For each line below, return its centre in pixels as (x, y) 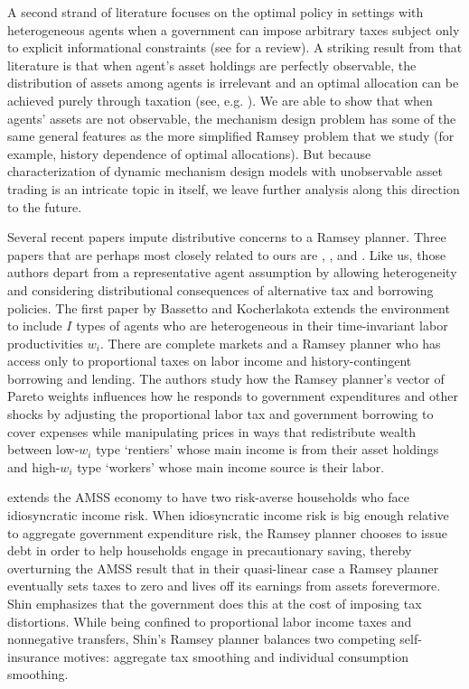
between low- (43, 449)
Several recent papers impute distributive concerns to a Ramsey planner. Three (227, 237)
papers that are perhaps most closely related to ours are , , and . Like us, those (227, 254)
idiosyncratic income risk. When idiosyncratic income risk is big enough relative (228, 515)
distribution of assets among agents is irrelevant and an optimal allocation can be (233, 83)
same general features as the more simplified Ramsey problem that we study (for (231, 136)
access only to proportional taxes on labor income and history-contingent (210, 361)
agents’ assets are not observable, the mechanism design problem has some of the (232, 118)
